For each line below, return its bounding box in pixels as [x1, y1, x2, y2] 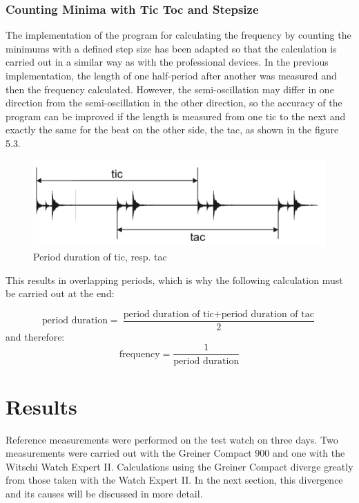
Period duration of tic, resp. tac [33, 249, 167, 264]
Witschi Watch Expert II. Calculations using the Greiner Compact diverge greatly [6, 459, 353, 473]
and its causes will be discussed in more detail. [6, 486, 203, 501]
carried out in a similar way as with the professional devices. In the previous [6, 55, 329, 69]
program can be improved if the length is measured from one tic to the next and [6, 108, 346, 123]
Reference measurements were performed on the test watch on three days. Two [6, 432, 338, 446]
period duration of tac [221, 309, 314, 319]
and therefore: [6, 329, 65, 343]
